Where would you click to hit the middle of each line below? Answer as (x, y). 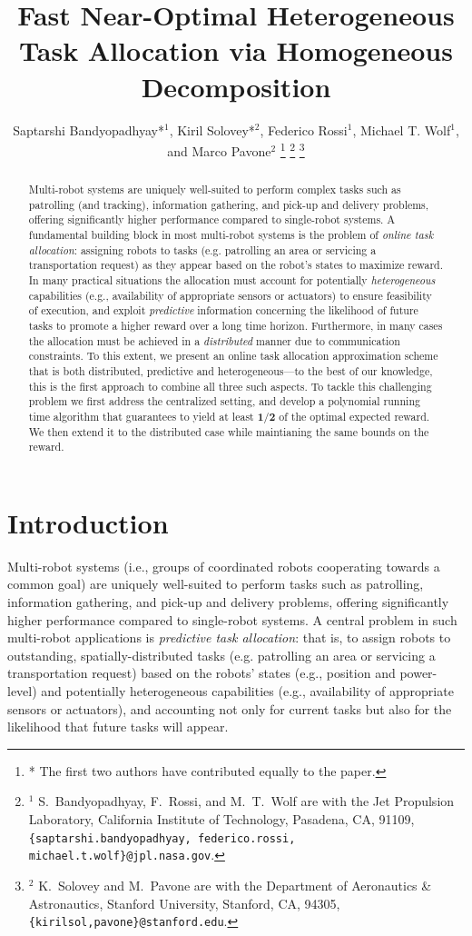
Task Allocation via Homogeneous (236, 50)
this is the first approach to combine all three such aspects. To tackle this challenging (230, 386)
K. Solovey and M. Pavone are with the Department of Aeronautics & (235, 885)
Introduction (88, 522)
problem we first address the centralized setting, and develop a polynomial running (224, 401)
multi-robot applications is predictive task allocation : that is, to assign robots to (229, 637)
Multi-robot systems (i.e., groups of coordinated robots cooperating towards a (224, 566)
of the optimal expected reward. (354, 416)
